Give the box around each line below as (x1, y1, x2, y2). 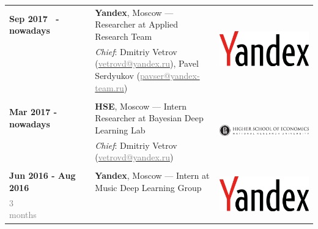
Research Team (95, 29, 152, 42)
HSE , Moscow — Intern (95, 99, 187, 112)
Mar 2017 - (9, 105, 57, 118)
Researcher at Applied (95, 18, 179, 31)
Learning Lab (95, 123, 146, 136)
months (9, 208, 37, 221)
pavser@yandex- (139, 69, 200, 81)
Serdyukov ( (95, 69, 140, 81)
